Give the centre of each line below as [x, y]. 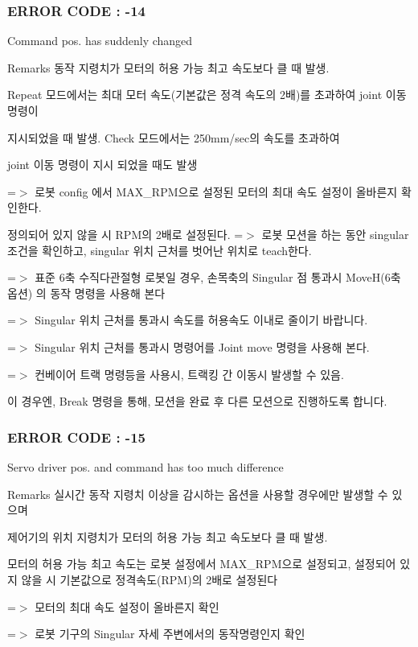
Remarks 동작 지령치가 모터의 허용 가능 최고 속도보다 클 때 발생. [168, 67]
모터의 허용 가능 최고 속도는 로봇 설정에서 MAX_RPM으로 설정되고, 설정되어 [202, 564]
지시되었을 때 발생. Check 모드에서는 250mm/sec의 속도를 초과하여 [174, 137]
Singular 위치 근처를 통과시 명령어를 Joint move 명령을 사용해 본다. [202, 346]
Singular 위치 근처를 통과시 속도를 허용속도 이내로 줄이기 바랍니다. [201, 320]
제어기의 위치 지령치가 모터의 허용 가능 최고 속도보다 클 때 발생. [168, 536]
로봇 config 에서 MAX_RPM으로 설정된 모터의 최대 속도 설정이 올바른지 [216, 191]
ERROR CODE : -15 [76, 437]
